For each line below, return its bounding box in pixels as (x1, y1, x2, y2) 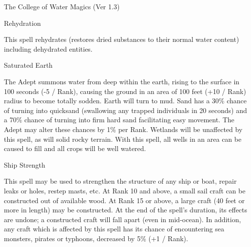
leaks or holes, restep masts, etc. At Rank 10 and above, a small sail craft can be (4, 185, 246, 195)
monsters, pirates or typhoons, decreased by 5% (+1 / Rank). (4, 233, 188, 243)
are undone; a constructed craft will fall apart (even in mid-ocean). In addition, (4, 214, 241, 224)
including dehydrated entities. (4, 43, 93, 54)
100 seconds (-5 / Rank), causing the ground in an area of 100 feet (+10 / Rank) (4, 86, 246, 96)
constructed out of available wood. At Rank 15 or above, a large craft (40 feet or (4, 195, 245, 205)
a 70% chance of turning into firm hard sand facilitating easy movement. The (4, 114, 234, 125)
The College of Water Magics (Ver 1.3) (4, 1, 120, 11)
